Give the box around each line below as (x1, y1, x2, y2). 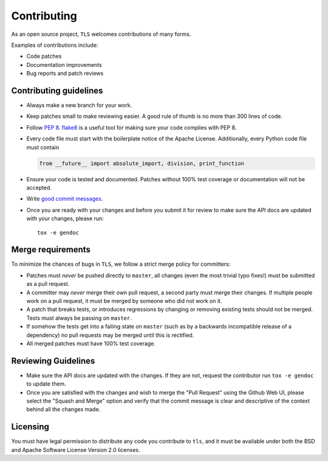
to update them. (26, 380, 66, 387)
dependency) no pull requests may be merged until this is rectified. (26, 331, 194, 339)
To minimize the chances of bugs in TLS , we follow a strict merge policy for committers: (11, 260, 231, 268)
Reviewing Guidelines (11, 356, 95, 366)
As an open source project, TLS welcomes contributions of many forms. (11, 30, 191, 38)
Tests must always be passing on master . (26, 314, 132, 322)
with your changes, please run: (26, 215, 104, 222)
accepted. (26, 184, 52, 191)
